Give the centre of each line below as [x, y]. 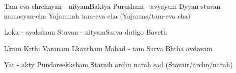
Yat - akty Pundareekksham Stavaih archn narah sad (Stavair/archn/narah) [118, 64]
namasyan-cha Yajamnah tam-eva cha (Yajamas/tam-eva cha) [97, 15]
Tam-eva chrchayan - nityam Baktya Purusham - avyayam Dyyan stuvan [112, 6]
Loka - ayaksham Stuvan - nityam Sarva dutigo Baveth [86, 32]
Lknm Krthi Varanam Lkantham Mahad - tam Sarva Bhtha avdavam [108, 48]
